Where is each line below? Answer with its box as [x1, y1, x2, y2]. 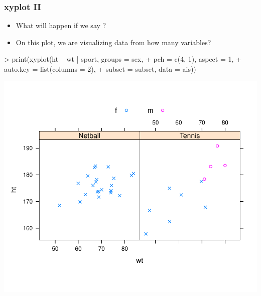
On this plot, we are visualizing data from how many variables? [16, 37, 211, 47]
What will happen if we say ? [16, 20, 106, 31]
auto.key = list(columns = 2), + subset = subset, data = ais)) [4, 64, 196, 74]
